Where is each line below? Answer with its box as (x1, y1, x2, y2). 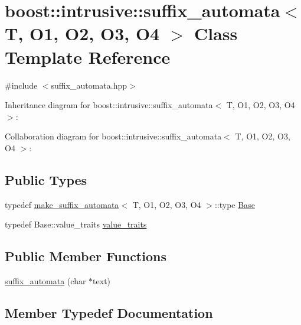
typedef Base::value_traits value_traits (5, 218, 147, 230)
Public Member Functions (5, 247, 166, 265)
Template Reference (5, 44, 171, 69)
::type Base (214, 198, 255, 210)
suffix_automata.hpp (51, 79, 127, 91)
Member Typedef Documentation (5, 304, 213, 322)
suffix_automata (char (5, 275, 86, 287)
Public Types (5, 170, 87, 188)
